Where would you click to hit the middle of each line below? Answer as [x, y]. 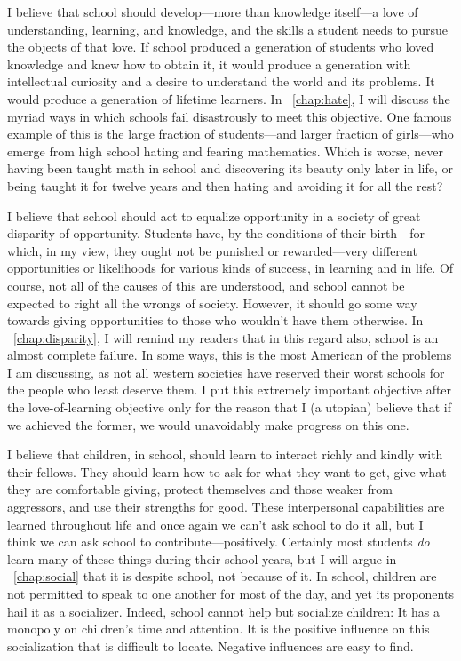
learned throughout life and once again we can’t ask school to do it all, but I [215, 524]
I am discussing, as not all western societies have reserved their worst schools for [226, 372]
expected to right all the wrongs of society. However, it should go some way [212, 303]
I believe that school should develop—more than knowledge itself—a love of [213, 12]
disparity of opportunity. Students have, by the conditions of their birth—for [216, 233]
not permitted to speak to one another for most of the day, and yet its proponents [230, 593]
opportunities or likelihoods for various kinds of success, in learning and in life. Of [230, 268]
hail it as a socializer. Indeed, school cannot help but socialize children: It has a [223, 611]
